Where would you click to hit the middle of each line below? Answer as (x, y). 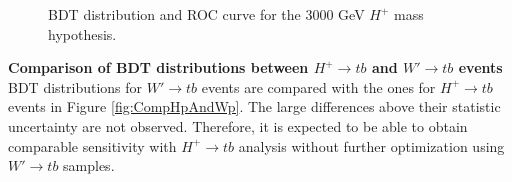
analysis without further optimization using (371, 145)
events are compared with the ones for (318, 86)
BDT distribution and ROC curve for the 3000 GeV (206, 14)
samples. (89, 165)
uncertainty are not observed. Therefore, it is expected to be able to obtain (238, 125)
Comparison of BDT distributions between (158, 67)
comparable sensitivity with (92, 145)
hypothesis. (82, 33)
